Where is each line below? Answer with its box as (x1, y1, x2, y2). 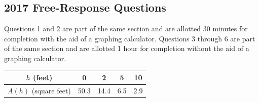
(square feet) (31, 85, 71, 95)
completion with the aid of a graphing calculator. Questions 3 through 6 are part (4, 33, 255, 43)
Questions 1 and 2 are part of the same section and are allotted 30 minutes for (4, 23, 248, 34)
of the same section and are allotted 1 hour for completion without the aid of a (4, 43, 249, 54)
